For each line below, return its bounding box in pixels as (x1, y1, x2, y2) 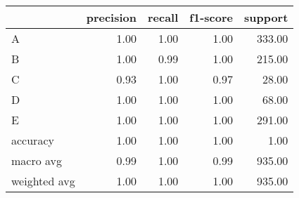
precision (86, 9, 136, 25)
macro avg (11, 152, 63, 169)
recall (147, 9, 179, 25)
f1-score (189, 9, 233, 25)
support (243, 9, 288, 25)
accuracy (11, 132, 54, 148)
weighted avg (11, 173, 75, 189)
